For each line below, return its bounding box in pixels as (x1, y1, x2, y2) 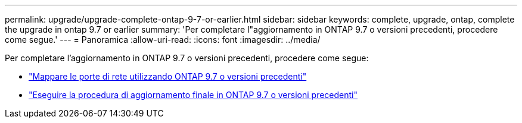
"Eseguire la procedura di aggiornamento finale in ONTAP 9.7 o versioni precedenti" (29, 90, 358, 100)
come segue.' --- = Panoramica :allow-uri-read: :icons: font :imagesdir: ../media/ (5, 34, 321, 45)
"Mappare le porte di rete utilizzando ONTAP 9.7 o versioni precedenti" (29, 71, 307, 81)
